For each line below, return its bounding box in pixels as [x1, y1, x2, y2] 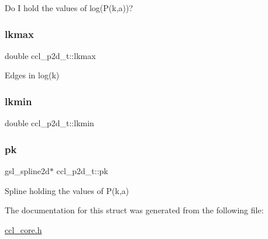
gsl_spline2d [5, 165, 50, 177]
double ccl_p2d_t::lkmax [5, 49, 96, 61]
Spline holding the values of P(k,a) [5, 184, 129, 196]
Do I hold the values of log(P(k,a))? [5, 2, 133, 13]
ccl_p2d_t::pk [56, 165, 108, 177]
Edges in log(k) [5, 69, 60, 81]
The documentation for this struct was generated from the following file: [5, 204, 264, 216]
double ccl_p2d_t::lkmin [5, 117, 94, 129]
